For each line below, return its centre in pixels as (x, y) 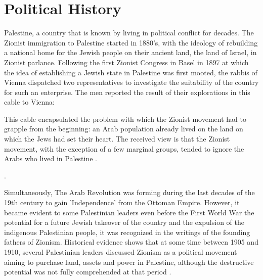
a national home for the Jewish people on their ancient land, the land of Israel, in (130, 52)
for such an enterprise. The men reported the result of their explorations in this (127, 92)
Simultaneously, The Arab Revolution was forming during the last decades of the (129, 192)
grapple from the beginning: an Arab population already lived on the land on (124, 129)
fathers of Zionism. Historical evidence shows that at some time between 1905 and (131, 242)
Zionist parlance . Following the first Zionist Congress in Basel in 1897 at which (126, 62)
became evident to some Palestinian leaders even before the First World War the (129, 212)
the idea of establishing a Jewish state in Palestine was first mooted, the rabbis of (131, 72)
